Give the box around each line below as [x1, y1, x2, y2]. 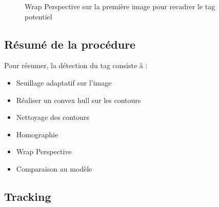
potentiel [25, 11, 52, 22]
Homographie [16, 129, 58, 139]
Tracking [4, 188, 51, 204]
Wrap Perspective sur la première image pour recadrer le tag [25, 1, 215, 11]
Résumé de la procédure [4, 36, 136, 52]
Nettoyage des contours [16, 112, 89, 122]
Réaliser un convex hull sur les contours [16, 94, 141, 105]
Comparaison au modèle [16, 163, 92, 174]
